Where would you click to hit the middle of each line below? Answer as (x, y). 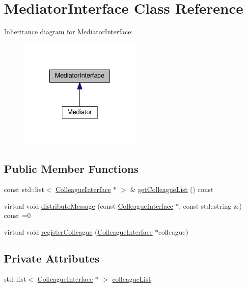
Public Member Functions (71, 169)
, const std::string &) (210, 205)
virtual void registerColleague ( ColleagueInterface (78, 231)
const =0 (17, 215)
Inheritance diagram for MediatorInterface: (69, 32)
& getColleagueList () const (172, 189)
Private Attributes (52, 258)
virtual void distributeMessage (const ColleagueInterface (89, 205)
